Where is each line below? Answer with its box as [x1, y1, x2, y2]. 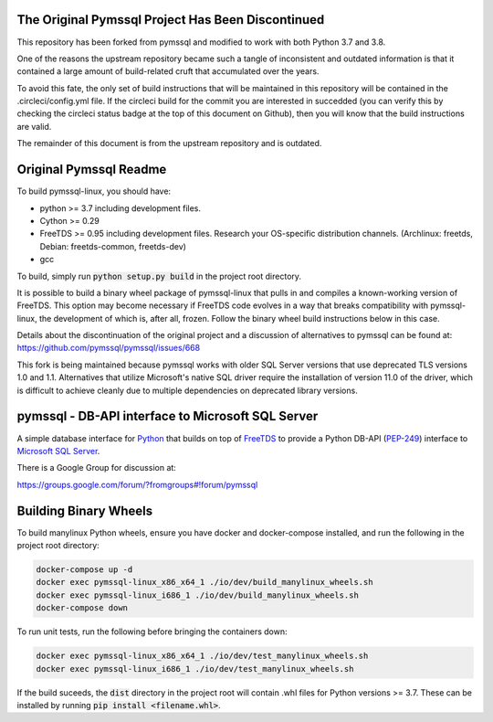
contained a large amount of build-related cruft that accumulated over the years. [16, 66, 320, 77]
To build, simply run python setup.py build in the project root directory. [16, 271, 301, 281]
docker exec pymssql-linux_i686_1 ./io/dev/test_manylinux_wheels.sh [36, 664, 354, 674]
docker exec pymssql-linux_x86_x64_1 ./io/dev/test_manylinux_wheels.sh [36, 651, 369, 662]
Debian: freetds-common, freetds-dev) [39, 240, 187, 251]
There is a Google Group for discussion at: [16, 462, 177, 473]
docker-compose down [36, 603, 128, 613]
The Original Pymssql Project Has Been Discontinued [16, 12, 325, 27]
